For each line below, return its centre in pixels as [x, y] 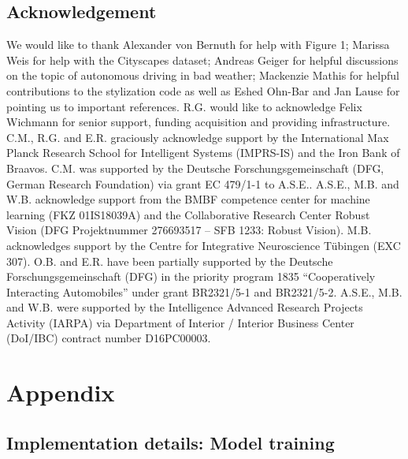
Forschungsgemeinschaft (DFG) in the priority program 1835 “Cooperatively [191, 276]
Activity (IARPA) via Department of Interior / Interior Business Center [180, 322]
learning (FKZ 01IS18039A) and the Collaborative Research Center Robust [188, 214]
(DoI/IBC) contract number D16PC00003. [109, 338]
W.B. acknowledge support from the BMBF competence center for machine [188, 199]
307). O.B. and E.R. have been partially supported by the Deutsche [170, 261]
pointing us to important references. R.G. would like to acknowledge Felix [184, 106]
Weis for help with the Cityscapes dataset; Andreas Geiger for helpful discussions [202, 60]
